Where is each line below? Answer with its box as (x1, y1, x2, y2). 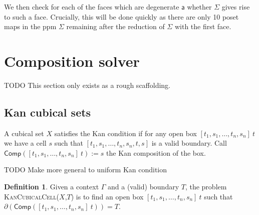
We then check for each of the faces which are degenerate (4, 2, 179, 12)
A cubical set (4, 128, 44, 138)
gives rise (221, 2, 250, 12)
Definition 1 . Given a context (4, 181, 99, 192)
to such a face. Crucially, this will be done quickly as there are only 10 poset (4, 11, 239, 22)
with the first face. (174, 21, 231, 32)
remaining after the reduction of (66, 21, 165, 32)
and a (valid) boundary (108, 181, 179, 192)
